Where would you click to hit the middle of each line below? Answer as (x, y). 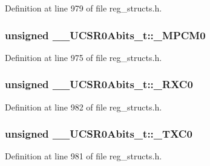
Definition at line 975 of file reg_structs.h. (84, 57)
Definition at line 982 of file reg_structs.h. (84, 107)
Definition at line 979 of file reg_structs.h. (84, 8)
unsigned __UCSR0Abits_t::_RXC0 (99, 84)
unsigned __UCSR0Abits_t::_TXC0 (99, 134)
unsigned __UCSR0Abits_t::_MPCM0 (105, 35)
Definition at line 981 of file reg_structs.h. (84, 156)
